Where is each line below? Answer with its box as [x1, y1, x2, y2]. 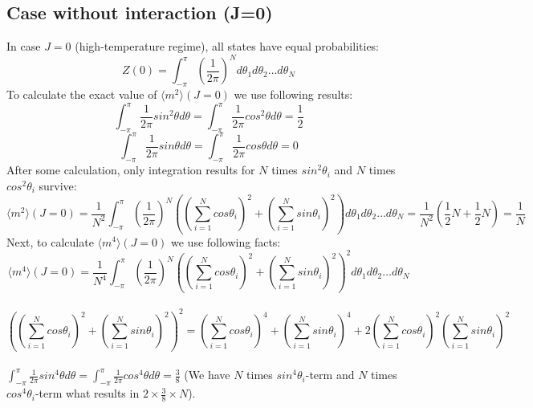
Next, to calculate [6, 233, 94, 250]
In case [6, 38, 41, 55]
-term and [305, 366, 355, 383]
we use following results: [234, 86, 353, 103]
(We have [184, 366, 230, 383]
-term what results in [35, 385, 140, 402]
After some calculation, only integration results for [6, 161, 255, 178]
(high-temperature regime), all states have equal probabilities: [75, 38, 380, 55]
